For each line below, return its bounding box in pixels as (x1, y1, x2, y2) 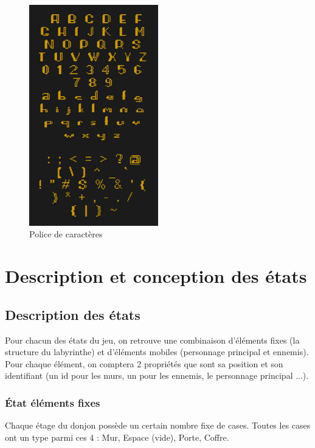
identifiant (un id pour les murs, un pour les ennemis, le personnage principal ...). (5, 369, 309, 382)
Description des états (5, 305, 140, 324)
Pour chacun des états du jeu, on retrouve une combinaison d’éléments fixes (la (5, 333, 300, 346)
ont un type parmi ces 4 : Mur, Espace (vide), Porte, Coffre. (5, 430, 229, 443)
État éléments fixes (5, 395, 100, 410)
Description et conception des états (5, 263, 307, 288)
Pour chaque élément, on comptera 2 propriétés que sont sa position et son (5, 357, 283, 370)
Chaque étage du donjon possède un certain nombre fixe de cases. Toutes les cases (5, 419, 311, 432)
